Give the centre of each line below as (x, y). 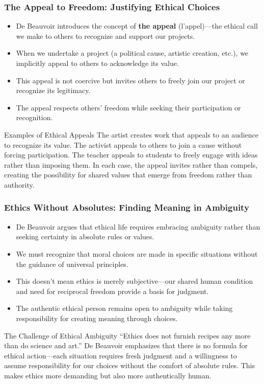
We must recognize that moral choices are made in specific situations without (137, 253)
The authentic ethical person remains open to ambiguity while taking (124, 308)
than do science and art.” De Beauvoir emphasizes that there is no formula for (126, 345)
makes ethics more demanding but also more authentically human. (108, 375)
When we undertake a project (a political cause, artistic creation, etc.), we (132, 53)
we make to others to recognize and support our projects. (105, 36)
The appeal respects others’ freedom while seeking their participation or (128, 107)
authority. (19, 184)
